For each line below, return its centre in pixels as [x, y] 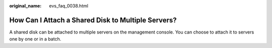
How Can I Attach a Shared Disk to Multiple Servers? [93, 20]
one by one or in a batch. [35, 39]
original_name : [25, 6]
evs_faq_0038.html [69, 6]
